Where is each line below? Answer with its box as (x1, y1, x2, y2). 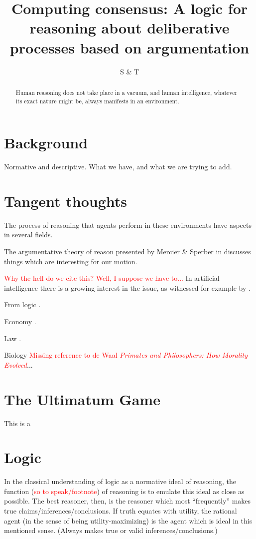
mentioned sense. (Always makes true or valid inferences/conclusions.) (4, 525, 218, 536)
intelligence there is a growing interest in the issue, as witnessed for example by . (4, 282, 251, 293)
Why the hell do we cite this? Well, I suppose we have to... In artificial (4, 273, 220, 283)
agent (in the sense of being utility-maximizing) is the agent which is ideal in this (4, 515, 253, 526)
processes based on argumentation (9, 37, 250, 57)
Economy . (4, 316, 36, 327)
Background (4, 132, 88, 153)
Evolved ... (4, 359, 33, 370)
